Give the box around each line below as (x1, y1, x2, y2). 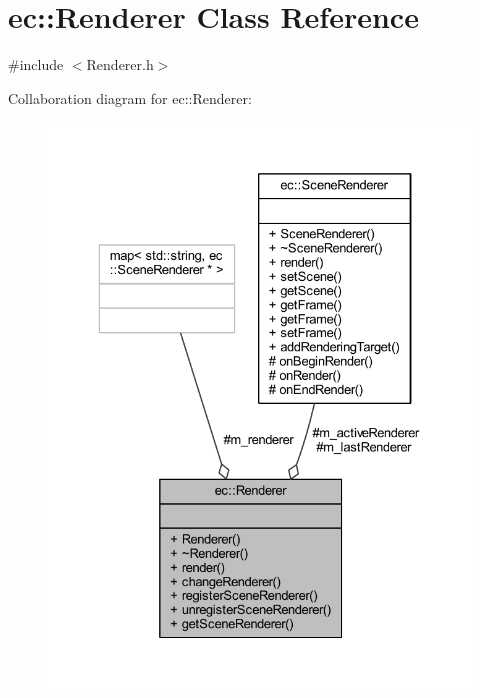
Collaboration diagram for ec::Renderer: (8, 87, 252, 108)
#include (8, 54, 64, 75)
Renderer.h (86, 54, 154, 75)
